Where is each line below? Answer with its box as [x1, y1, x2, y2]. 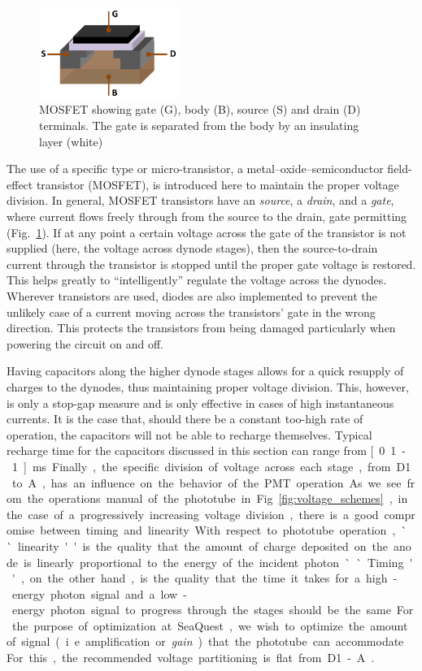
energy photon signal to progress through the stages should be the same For [11, 601, 414, 618]
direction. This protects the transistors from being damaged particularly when [7, 319, 396, 336]
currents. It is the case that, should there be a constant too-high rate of [7, 410, 363, 427]
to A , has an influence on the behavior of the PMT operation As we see [11, 474, 402, 491]
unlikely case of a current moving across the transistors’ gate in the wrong [7, 303, 376, 320]
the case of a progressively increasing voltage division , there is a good [7, 505, 379, 522]
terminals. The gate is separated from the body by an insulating [39, 117, 359, 134]
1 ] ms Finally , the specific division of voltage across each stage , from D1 [11, 457, 411, 474]
